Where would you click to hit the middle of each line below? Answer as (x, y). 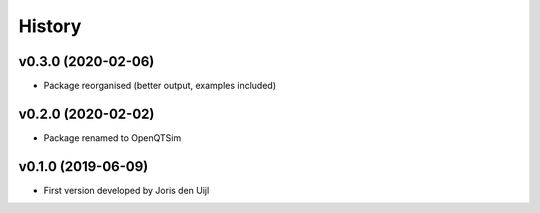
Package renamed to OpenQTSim (112, 137)
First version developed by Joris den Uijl (126, 190)
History (50, 26)
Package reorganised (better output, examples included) (160, 86)
